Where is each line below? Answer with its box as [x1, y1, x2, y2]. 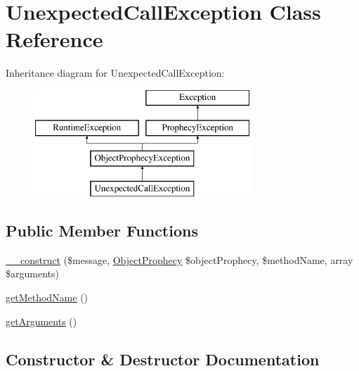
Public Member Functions [6, 220, 198, 241]
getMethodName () [6, 290, 89, 305]
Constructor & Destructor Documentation [6, 348, 320, 370]
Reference [6, 25, 103, 54]
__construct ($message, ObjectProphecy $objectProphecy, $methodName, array [6, 252, 353, 267]
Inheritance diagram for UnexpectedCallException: [6, 65, 225, 80]
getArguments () [6, 313, 77, 328]
